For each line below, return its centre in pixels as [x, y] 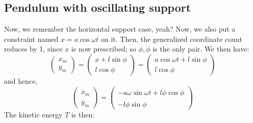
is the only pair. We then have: [201, 49]
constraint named [31, 39]
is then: [83, 115]
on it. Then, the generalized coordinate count [171, 39]
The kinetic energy [33, 115]
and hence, [21, 80]
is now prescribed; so [104, 49]
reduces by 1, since [33, 49]
